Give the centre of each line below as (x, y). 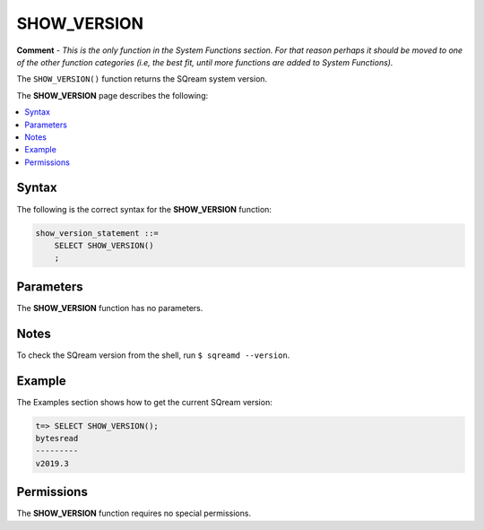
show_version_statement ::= (97, 233)
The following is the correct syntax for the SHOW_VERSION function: (144, 209)
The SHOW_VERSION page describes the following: (112, 95)
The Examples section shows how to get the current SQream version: (144, 402)
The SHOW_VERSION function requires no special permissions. (134, 513)
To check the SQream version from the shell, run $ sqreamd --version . (153, 355)
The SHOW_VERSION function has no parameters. (110, 308)
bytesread (57, 439)
